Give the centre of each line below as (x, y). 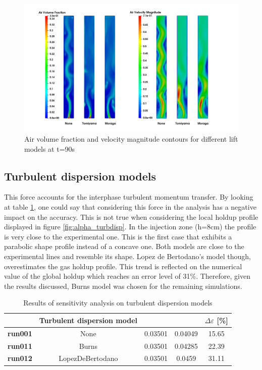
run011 (20, 346)
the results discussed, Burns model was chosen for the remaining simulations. (123, 286)
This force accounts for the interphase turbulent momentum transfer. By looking (129, 197)
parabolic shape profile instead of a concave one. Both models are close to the (124, 246)
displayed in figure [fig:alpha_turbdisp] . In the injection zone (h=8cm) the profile (130, 227)
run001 (20, 333)
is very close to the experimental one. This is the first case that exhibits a (118, 236)
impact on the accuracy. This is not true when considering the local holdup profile (131, 217)
